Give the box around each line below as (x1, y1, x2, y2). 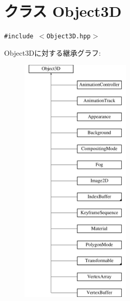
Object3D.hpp (47, 33, 91, 40)
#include (4, 33, 34, 40)
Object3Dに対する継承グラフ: (4, 47, 101, 58)
